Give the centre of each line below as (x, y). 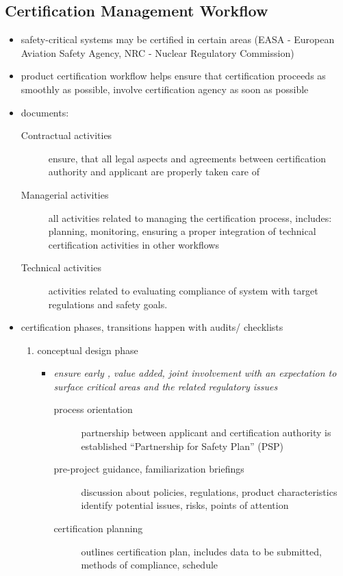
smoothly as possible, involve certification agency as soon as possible (165, 89)
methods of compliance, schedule (150, 565)
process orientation (93, 409)
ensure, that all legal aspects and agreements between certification (187, 158)
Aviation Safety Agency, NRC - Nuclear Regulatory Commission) (157, 52)
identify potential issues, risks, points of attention (185, 505)
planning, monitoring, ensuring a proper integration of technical (182, 231)
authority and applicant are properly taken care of (154, 172)
